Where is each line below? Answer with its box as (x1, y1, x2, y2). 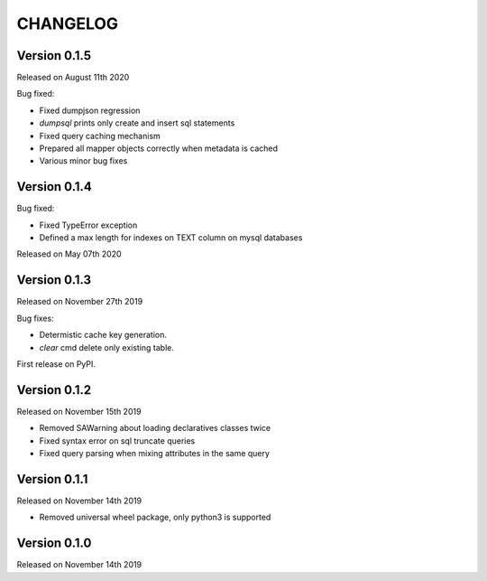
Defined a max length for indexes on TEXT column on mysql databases (39, 232, 303, 243)
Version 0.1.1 (16, 471, 88, 487)
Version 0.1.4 (16, 179, 92, 194)
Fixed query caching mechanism (39, 130, 161, 141)
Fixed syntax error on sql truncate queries (39, 435, 196, 446)
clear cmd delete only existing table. (39, 342, 175, 352)
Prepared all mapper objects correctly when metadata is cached (39, 143, 279, 154)
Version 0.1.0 (16, 536, 92, 551)
